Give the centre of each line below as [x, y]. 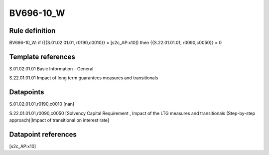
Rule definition [32, 31]
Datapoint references [43, 134]
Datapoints [27, 92]
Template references [42, 57]
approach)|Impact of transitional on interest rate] [59, 120]
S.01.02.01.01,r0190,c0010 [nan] [42, 104]
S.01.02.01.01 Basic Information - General [51, 69]
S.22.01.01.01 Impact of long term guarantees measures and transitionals [84, 78]
